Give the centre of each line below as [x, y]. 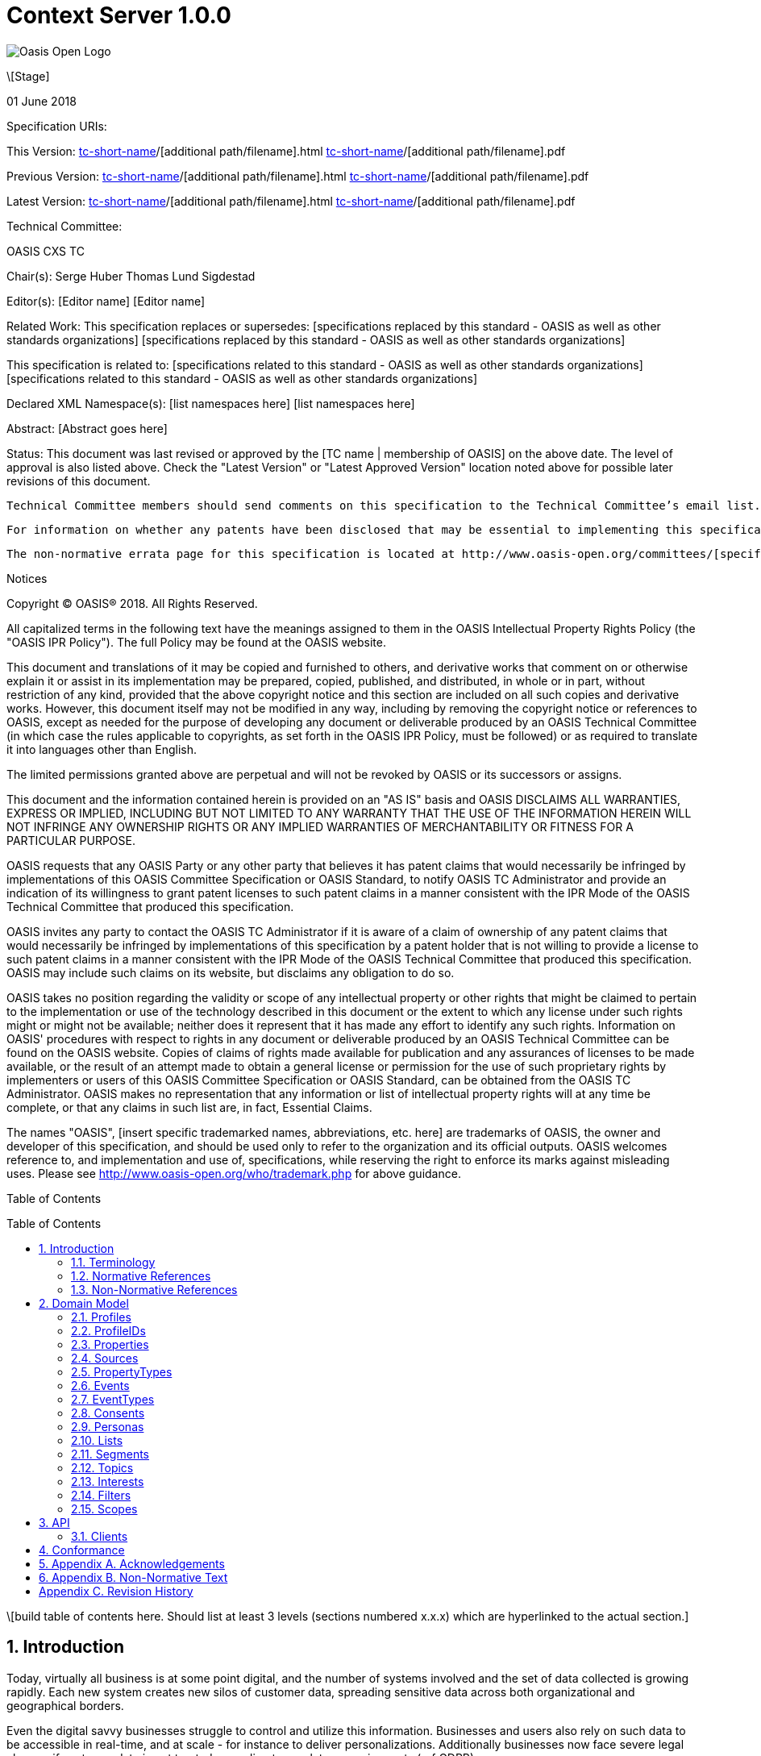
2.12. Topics [102, 1467]
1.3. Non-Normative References [154, 1289]
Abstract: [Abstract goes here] [87, 428]
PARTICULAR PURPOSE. [71, 840]
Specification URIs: [57, 126]
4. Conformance [82, 1550]
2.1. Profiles [101, 1317]
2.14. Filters [101, 1495]
